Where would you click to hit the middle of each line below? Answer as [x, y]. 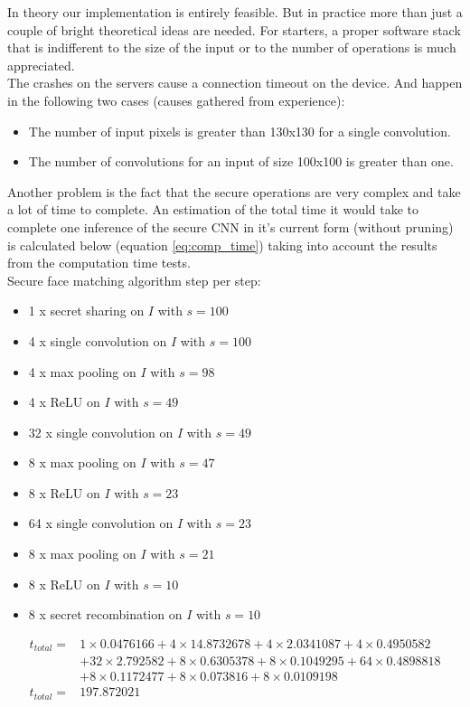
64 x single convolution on [101, 523]
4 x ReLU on [64, 402]
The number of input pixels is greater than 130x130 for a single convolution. [240, 131]
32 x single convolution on [101, 432]
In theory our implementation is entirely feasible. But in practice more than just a [235, 12]
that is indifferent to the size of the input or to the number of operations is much [232, 47]
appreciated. [41, 65]
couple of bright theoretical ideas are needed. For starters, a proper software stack [234, 29]
